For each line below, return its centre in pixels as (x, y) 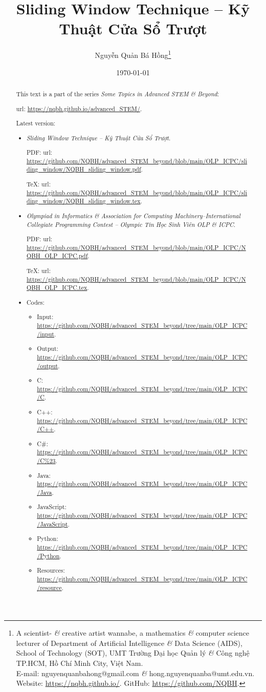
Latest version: (36, 123)
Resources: (51, 570)
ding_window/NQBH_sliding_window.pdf (84, 169)
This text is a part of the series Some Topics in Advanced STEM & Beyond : (117, 93)
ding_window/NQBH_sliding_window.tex (84, 201)
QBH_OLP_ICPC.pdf (57, 256)
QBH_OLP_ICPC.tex (57, 288)
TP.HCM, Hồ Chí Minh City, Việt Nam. (80, 663)
